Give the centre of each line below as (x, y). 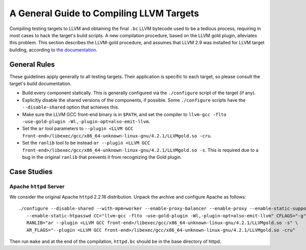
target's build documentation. (40, 84)
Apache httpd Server (37, 186)
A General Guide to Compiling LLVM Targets (104, 13)
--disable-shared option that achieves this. (71, 107)
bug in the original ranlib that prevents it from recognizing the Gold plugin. (102, 157)
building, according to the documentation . (54, 50)
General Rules (32, 64)
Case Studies (31, 171)
